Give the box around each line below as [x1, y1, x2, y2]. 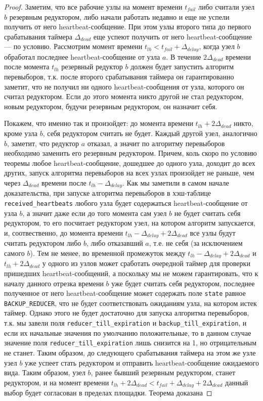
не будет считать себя [174, 207, 241, 218]
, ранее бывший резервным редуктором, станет [91, 367, 236, 378]
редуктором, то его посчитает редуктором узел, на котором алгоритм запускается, [4, 217, 256, 228]
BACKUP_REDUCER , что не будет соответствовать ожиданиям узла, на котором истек [4, 297, 257, 308]
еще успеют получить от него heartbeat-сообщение [93, 31, 252, 41]
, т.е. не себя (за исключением [149, 238, 243, 248]
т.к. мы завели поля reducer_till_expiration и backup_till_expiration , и [4, 318, 247, 328]
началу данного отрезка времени [4, 278, 104, 288]
